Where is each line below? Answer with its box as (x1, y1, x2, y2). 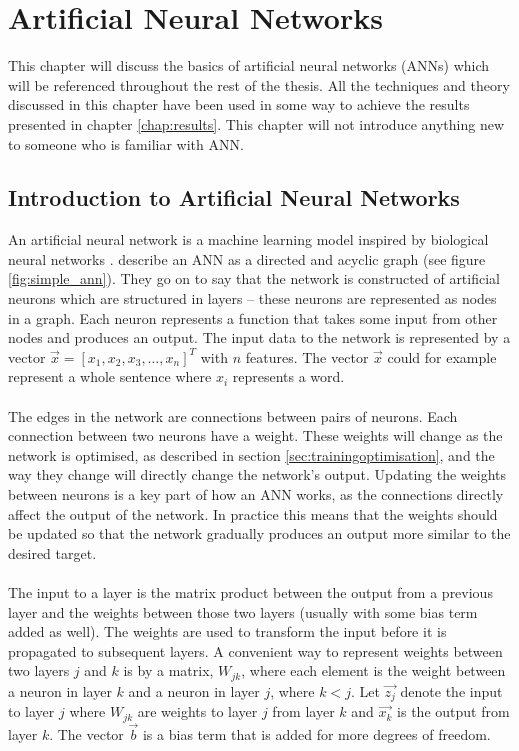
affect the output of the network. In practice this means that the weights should (8, 503, 498, 524)
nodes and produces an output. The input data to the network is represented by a (8, 327, 511, 348)
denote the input (400, 680, 503, 701)
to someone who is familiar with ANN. (8, 133, 244, 154)
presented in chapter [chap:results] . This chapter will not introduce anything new (8, 113, 504, 134)
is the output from (397, 701, 510, 722)
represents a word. (232, 366, 345, 387)
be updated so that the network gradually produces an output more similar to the (8, 523, 511, 544)
